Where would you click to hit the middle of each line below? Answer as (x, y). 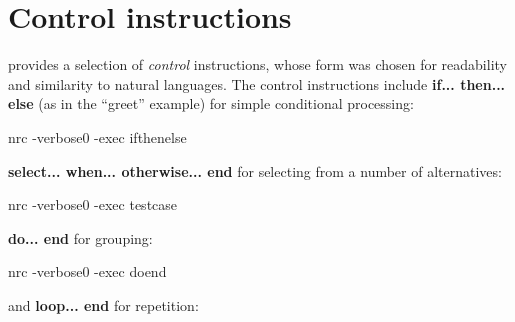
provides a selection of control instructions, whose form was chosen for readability (257, 64)
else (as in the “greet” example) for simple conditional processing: (211, 103)
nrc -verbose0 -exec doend (87, 271)
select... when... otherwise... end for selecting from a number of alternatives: (255, 170)
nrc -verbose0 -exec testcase (93, 204)
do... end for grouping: (80, 237)
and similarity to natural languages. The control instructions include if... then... (257, 83)
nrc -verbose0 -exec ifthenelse (97, 136)
